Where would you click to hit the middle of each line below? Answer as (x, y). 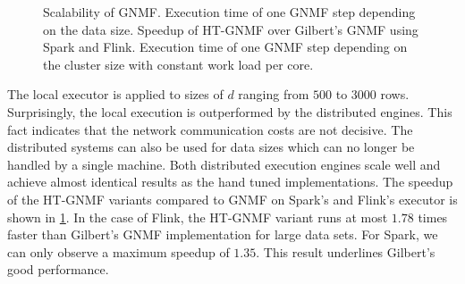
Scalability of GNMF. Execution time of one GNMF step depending (229, 12)
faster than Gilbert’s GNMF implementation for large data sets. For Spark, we (223, 234)
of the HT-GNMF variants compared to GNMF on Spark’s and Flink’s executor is (232, 199)
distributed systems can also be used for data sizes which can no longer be (211, 147)
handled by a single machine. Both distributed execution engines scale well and (224, 164)
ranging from (274, 94)
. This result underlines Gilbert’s (346, 251)
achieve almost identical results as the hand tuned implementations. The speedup (230, 182)
